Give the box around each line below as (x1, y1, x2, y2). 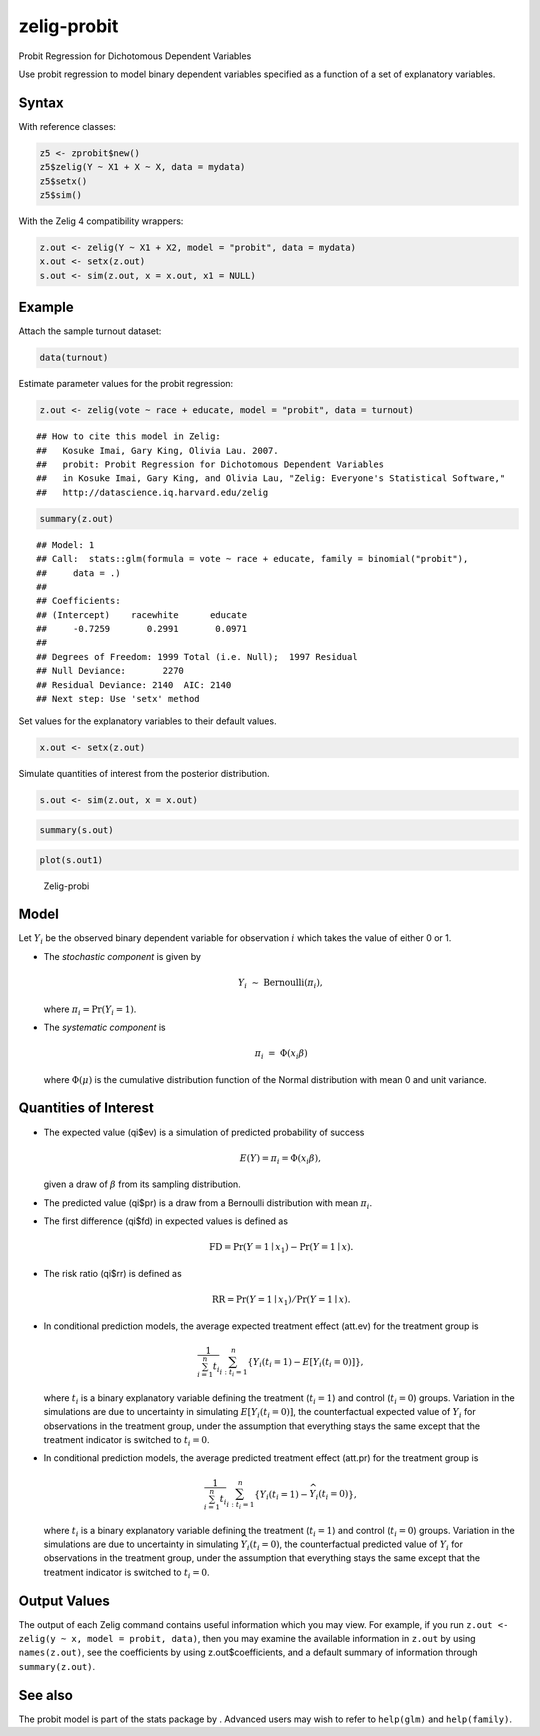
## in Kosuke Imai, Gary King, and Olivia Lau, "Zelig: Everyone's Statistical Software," (36, 473, 506, 484)
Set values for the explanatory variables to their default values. (18, 715, 277, 727)
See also (18, 1686, 74, 1704)
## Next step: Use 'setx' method (36, 693, 200, 705)
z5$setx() (39, 175, 88, 187)
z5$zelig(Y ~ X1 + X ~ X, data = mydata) (39, 161, 246, 173)
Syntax (18, 94, 64, 111)
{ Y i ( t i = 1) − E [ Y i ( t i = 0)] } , (246, 1356, 364, 1370)
